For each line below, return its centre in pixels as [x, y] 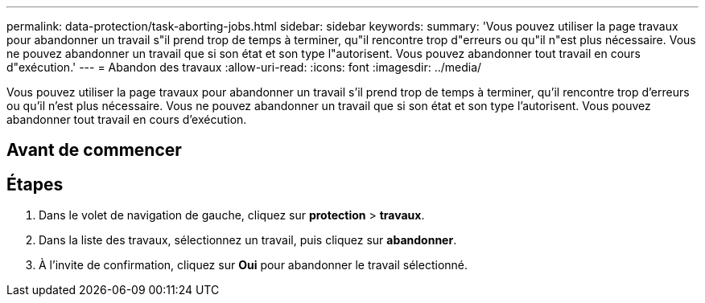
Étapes [35, 184]
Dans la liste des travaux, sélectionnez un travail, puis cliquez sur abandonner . [248, 240]
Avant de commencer [94, 150]
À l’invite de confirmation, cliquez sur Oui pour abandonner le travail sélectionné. [254, 265]
